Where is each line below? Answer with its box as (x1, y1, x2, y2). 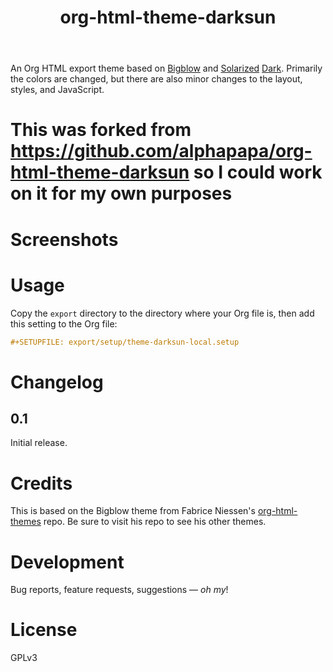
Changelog (10, 371, 104, 393)
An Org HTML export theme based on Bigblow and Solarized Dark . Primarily (10, 62, 323, 75)
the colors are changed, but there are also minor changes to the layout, (10, 73, 303, 85)
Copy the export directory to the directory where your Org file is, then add (10, 307, 315, 319)
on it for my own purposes (10, 182, 233, 205)
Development (10, 551, 125, 573)
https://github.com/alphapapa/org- (10, 140, 313, 163)
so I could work (193, 161, 323, 184)
